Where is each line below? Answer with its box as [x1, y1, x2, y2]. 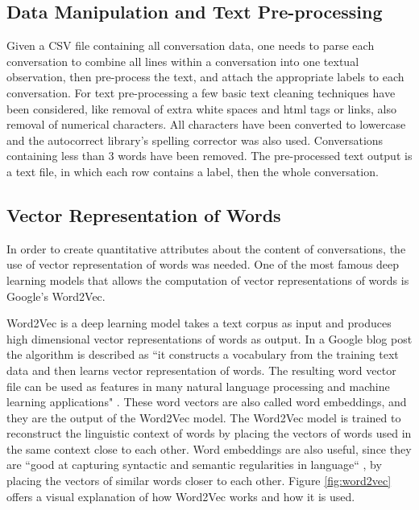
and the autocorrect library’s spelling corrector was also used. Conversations [6, 131, 384, 148]
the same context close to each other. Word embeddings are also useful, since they [6, 440, 412, 457]
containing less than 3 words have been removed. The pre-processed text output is [6, 147, 413, 164]
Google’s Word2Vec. [6, 287, 106, 304]
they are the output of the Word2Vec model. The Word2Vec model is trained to [6, 409, 401, 426]
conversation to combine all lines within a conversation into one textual [6, 52, 359, 69]
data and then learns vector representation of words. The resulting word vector [6, 361, 396, 378]
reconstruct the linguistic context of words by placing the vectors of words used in [6, 425, 412, 442]
